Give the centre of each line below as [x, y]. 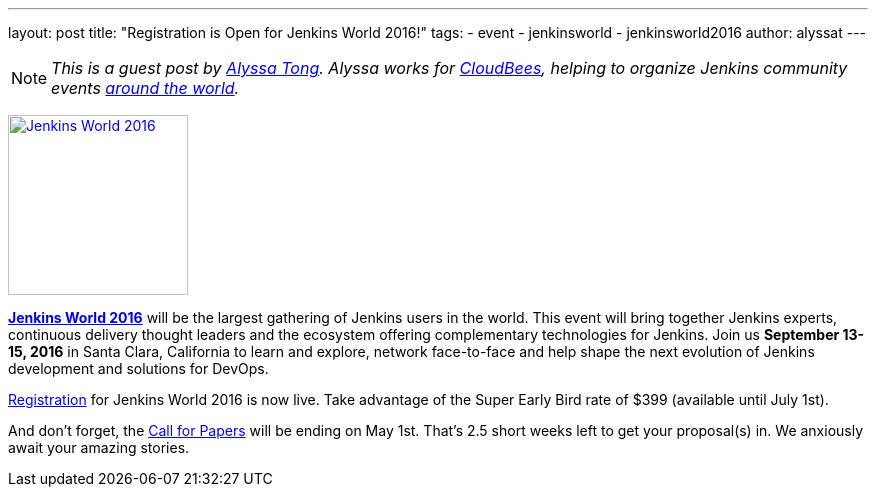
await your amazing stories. [99, 447]
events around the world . [145, 88]
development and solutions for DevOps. [138, 368]
